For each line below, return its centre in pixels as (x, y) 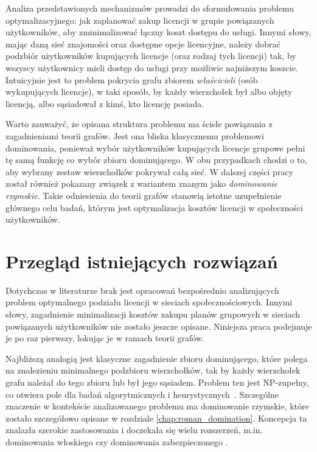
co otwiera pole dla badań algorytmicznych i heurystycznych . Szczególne (142, 394)
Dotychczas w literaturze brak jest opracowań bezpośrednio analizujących (142, 290)
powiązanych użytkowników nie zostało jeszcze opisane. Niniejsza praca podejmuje (159, 326)
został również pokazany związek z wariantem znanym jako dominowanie (141, 183)
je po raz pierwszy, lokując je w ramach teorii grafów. (105, 338)
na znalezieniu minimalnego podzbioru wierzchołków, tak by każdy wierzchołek (153, 370)
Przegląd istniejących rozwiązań (142, 261)
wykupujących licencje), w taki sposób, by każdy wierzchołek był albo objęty (149, 92)
